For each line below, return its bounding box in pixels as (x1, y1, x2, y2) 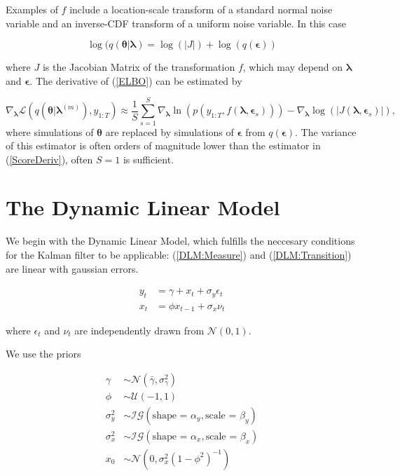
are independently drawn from (74, 322, 205, 337)
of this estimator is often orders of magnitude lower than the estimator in (6, 138, 321, 153)
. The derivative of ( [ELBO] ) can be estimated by (29, 73, 242, 88)
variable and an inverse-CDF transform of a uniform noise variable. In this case (6, 15, 346, 30)
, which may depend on (242, 60, 343, 74)
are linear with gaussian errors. (6, 261, 139, 276)
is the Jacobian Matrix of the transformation (42, 60, 235, 74)
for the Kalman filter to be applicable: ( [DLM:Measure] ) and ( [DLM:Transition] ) (6, 247, 352, 261)
